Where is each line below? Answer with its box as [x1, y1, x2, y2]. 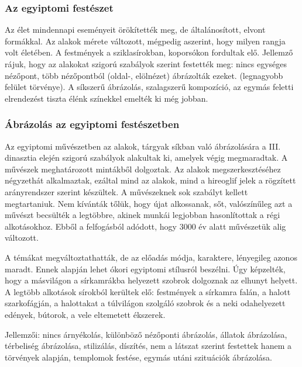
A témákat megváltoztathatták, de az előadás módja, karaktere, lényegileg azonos [5, 251, 297, 263]
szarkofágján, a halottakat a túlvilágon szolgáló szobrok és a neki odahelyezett [5, 297, 286, 309]
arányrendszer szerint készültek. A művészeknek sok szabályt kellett [5, 185, 248, 198]
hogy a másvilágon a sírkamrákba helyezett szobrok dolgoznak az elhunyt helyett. [5, 274, 298, 286]
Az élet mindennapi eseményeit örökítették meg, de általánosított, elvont [5, 23, 266, 36]
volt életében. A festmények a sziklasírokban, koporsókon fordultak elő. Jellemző [5, 46, 293, 58]
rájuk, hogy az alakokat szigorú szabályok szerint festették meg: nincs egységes [5, 58, 287, 70]
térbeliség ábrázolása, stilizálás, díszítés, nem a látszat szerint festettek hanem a [5, 340, 291, 352]
